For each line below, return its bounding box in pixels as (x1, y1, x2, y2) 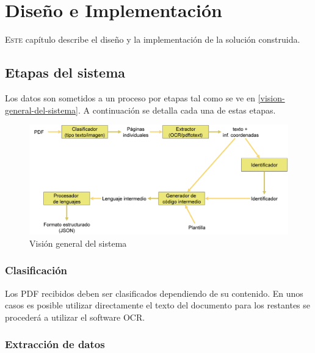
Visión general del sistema (29, 236, 127, 249)
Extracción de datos (5, 337, 105, 352)
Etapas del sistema (5, 63, 126, 82)
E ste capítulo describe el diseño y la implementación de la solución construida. (5, 33, 300, 46)
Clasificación (5, 263, 68, 278)
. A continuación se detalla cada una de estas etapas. (78, 103, 276, 116)
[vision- (258, 91, 285, 104)
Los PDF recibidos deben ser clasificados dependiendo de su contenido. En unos (5, 286, 303, 299)
